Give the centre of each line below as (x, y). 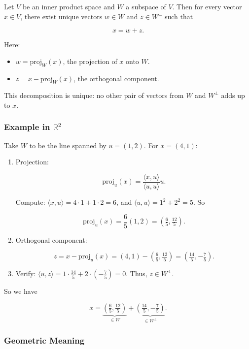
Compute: (30, 202)
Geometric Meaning (44, 340)
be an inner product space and (69, 6)
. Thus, (137, 273)
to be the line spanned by (68, 145)
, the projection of (90, 61)
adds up (233, 95)
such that (179, 16)
